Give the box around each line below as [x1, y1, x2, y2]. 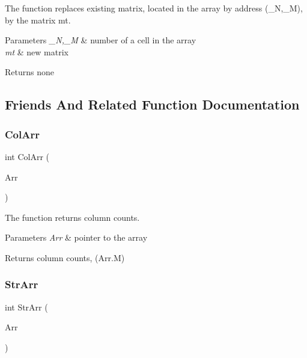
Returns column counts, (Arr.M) [5, 251, 125, 264]
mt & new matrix [5, 45, 68, 58]
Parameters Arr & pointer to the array [5, 231, 148, 244]
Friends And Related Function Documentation [5, 95, 300, 114]
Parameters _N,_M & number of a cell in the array [5, 34, 196, 46]
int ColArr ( [5, 150, 49, 162]
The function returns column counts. [5, 211, 140, 223]
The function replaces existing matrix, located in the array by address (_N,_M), [5, 2, 303, 14]
